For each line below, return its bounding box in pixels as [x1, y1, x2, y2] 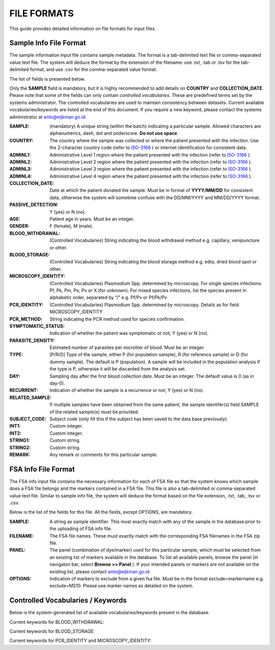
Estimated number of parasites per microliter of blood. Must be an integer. [49, 344, 205, 351]
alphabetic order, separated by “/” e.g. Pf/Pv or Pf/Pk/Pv [49, 294, 168, 301]
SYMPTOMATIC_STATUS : [9, 323, 65, 329]
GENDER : [9, 223, 30, 229]
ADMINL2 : [9, 159, 32, 165]
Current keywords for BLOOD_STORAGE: [9, 628, 95, 634]
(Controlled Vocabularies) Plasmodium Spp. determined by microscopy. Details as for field [49, 302, 239, 308]
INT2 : [9, 430, 22, 436]
